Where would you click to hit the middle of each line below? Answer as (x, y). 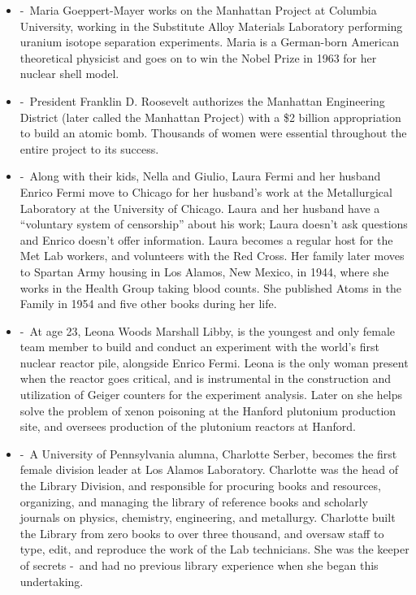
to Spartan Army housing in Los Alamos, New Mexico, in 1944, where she (204, 271)
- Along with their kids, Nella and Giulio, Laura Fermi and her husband (200, 176)
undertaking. (52, 581)
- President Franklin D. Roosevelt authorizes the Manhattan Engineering (202, 100)
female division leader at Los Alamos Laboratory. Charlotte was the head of (209, 469)
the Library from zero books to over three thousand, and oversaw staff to (202, 533)
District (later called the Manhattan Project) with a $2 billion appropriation (210, 117)
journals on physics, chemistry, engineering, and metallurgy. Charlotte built (208, 517)
